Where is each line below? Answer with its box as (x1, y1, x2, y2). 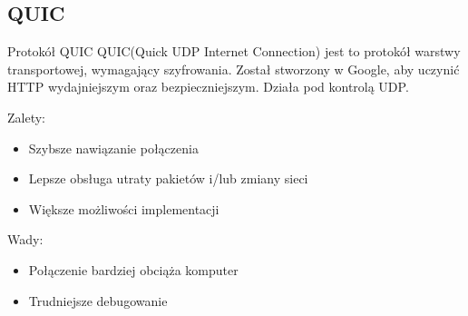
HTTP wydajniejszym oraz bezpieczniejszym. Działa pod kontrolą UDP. (7, 77, 409, 96)
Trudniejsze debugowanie (28, 291, 168, 310)
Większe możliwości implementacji (28, 199, 219, 218)
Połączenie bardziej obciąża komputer (28, 260, 239, 279)
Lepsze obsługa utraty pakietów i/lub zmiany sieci (28, 169, 308, 188)
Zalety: (7, 107, 45, 126)
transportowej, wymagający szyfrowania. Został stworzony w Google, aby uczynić (7, 59, 460, 78)
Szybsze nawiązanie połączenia (28, 138, 199, 157)
